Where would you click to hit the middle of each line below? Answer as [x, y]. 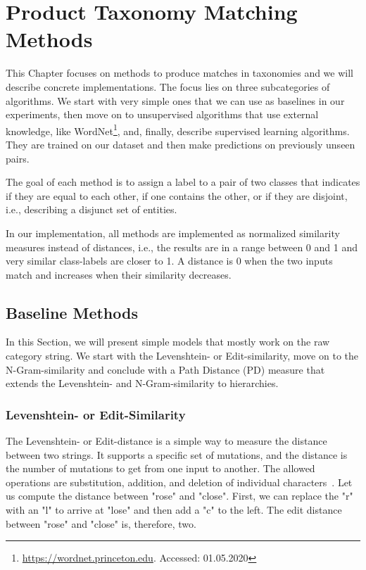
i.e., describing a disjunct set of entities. [91, 209]
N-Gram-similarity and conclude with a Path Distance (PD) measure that [165, 369]
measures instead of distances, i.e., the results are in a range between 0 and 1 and [182, 247]
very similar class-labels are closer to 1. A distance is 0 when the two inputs [169, 261]
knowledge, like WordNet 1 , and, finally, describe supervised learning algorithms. [178, 129]
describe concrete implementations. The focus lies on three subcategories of [168, 86]
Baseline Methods [72, 312]
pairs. [18, 158]
